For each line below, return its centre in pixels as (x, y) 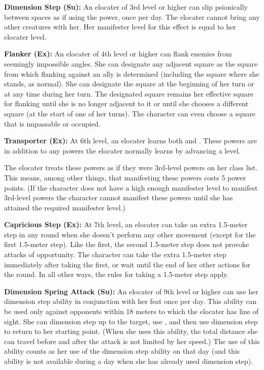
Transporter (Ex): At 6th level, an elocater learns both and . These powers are (130, 141)
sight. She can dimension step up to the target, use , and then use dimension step (131, 321)
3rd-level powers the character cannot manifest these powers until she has (119, 197)
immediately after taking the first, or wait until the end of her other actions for (127, 264)
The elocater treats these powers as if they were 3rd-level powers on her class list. (131, 167)
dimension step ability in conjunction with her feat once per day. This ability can (130, 301)
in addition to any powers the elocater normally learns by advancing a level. (122, 150)
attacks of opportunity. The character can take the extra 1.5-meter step (115, 254)
